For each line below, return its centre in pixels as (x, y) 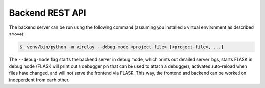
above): (17, 34)
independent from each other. (39, 80)
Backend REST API (48, 13)
